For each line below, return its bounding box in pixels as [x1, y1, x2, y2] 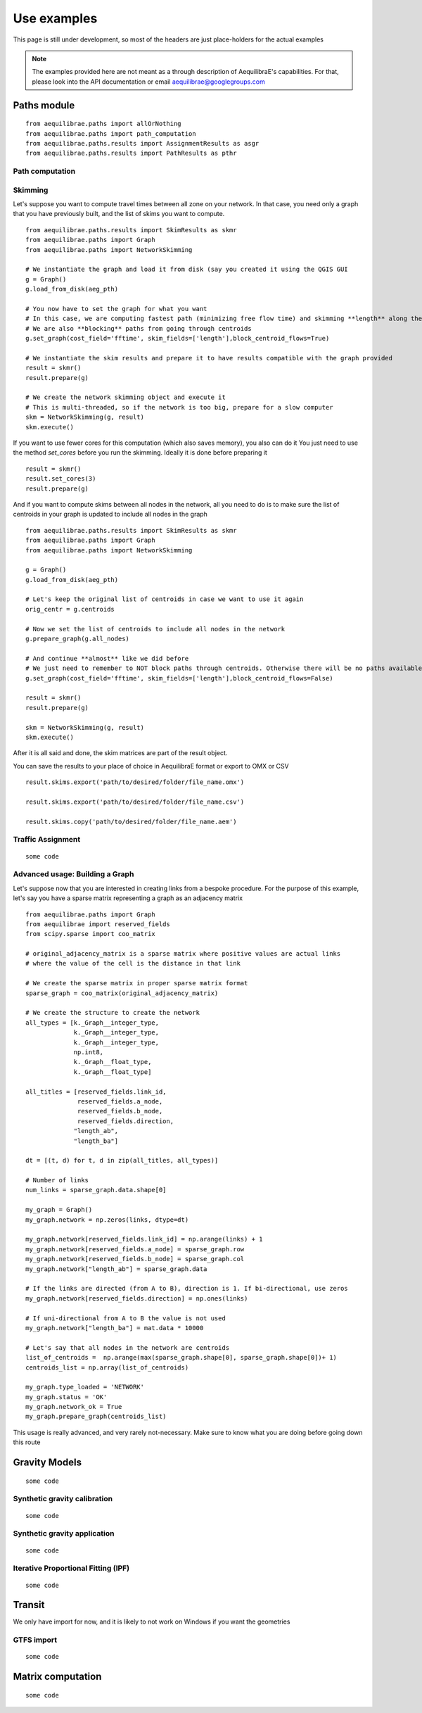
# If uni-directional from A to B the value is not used [25, 1314, 226, 1322]
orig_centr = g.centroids [25, 605, 115, 613]
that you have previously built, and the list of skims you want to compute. [13, 210, 225, 218]
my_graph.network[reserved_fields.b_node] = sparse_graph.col [25, 1255, 245, 1263]
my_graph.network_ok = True [25, 1403, 122, 1411]
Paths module [13, 99, 75, 111]
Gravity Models [13, 1457, 82, 1469]
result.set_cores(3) [25, 475, 96, 483]
